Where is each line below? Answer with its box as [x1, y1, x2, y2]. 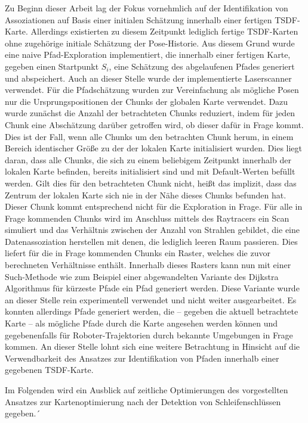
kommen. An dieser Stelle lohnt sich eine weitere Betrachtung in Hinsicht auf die [5, 340, 300, 353]
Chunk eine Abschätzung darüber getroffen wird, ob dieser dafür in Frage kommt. [5, 118, 304, 130]
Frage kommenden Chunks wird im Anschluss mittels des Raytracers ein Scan [5, 211, 289, 224]
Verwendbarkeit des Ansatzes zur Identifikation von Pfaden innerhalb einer [5, 352, 279, 364]
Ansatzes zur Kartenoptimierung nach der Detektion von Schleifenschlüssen [5, 395, 281, 408]
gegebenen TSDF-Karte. [5, 363, 94, 376]
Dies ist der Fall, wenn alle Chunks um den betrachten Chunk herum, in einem [5, 130, 294, 142]
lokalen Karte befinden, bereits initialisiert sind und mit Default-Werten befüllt [5, 165, 295, 178]
